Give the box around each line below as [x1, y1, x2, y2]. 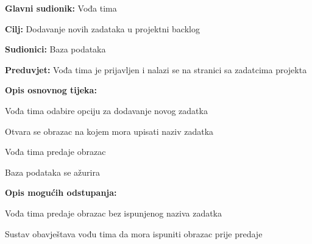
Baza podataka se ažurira [5, 165, 100, 178]
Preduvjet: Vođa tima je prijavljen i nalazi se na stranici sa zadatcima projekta [5, 63, 307, 76]
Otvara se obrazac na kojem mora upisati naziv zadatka [5, 124, 214, 137]
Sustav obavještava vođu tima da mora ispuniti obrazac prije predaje [5, 227, 263, 240]
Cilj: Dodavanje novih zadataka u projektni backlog [5, 22, 200, 35]
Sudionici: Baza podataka [5, 43, 106, 56]
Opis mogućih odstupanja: [5, 186, 117, 199]
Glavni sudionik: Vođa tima [5, 2, 117, 14]
